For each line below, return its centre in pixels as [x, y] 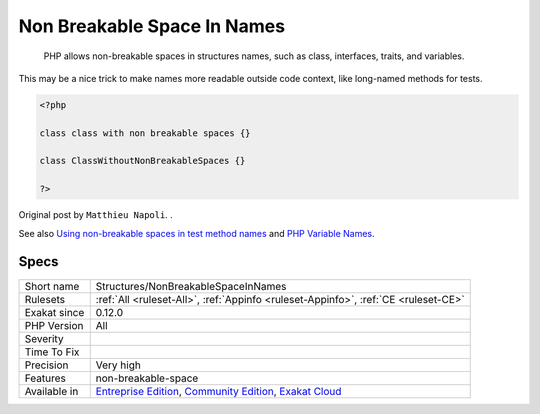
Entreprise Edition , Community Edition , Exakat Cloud [218, 391]
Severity [44, 338]
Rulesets [44, 299]
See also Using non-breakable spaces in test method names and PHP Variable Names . [196, 233]
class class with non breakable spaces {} [145, 133]
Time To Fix [52, 352]
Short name [52, 286]
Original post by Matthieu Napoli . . [96, 215]
